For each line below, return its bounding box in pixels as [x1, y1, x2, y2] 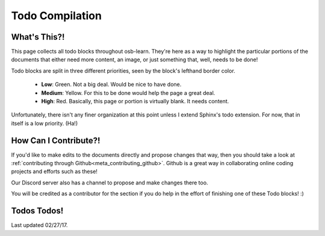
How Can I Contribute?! [11, 135, 101, 145]
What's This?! [11, 32, 65, 42]
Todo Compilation [11, 9, 102, 22]
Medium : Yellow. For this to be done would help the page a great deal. [41, 89, 215, 96]
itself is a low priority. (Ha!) [11, 120, 78, 127]
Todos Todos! [11, 206, 64, 216]
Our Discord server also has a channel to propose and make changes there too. [11, 179, 208, 186]
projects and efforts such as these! [11, 168, 97, 175]
